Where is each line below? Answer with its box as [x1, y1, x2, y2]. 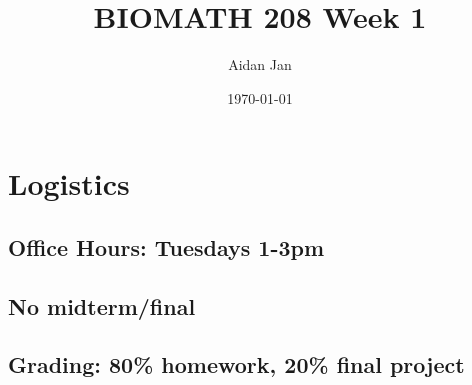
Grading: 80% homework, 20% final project [8, 349, 465, 380]
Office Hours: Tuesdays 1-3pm [8, 231, 325, 262]
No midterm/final [8, 290, 196, 321]
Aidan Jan [228, 54, 292, 75]
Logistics [8, 163, 130, 204]
